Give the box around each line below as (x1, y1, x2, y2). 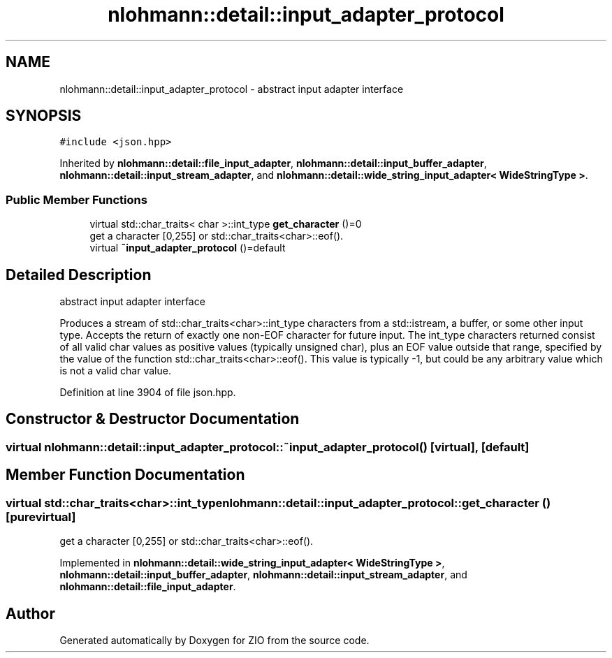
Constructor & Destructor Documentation (6, 410, 300, 428)
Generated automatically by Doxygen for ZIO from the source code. (59, 634, 370, 646)
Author (6, 604, 55, 622)
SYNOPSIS (6, 107, 82, 125)
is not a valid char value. (59, 365, 171, 377)
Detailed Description (6, 265, 152, 284)
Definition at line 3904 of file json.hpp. (59, 386, 236, 399)
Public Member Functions (6, 192, 147, 207)
